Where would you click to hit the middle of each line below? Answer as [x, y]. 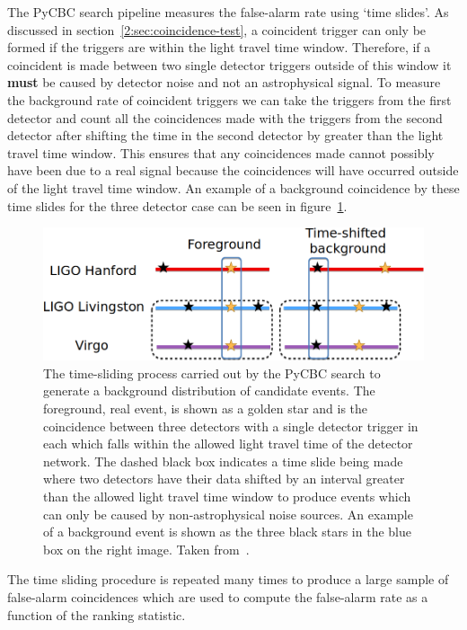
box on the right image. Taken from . [146, 549]
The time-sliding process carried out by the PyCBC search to [212, 373]
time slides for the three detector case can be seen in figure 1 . [177, 205]
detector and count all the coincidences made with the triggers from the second [225, 117]
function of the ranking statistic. [97, 614]
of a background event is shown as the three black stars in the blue [227, 532]
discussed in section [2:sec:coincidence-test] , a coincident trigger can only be [217, 29]
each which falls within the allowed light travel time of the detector [228, 444]
